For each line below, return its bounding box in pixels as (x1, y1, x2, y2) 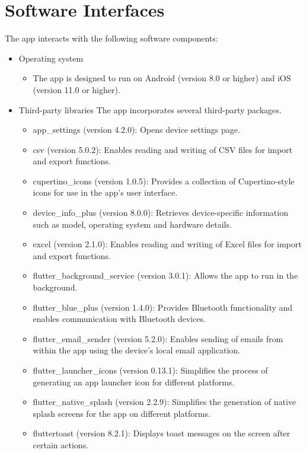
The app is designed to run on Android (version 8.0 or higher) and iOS (33, 72, 291, 84)
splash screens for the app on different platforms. (33, 407, 211, 419)
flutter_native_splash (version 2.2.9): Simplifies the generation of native (33, 395, 296, 408)
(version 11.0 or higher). (33, 83, 120, 95)
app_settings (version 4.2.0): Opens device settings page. (33, 123, 240, 136)
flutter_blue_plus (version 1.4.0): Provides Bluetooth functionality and (33, 301, 293, 313)
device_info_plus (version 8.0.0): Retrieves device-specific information (33, 206, 288, 219)
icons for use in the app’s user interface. (33, 186, 178, 199)
